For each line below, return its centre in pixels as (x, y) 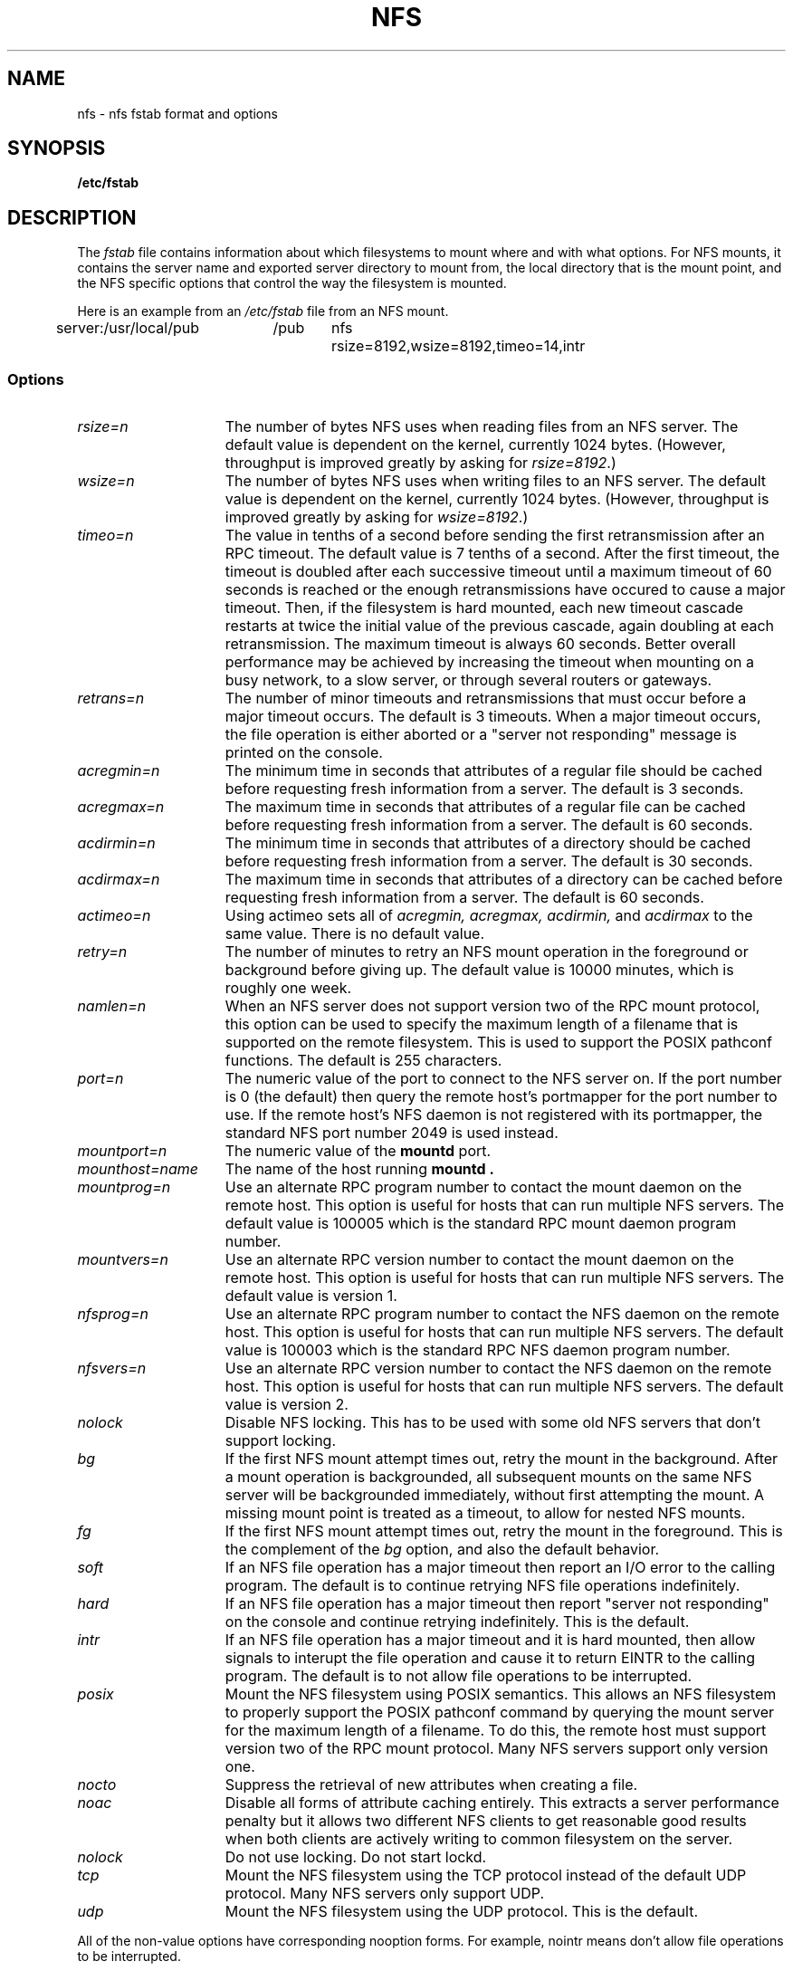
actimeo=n (114, 916)
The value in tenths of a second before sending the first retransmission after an (495, 536)
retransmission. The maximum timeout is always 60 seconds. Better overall (480, 644)
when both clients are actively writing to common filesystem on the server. (479, 1839)
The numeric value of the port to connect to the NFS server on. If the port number (503, 1079)
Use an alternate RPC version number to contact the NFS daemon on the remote (498, 1368)
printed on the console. (304, 753)
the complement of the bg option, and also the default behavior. (442, 1550)
